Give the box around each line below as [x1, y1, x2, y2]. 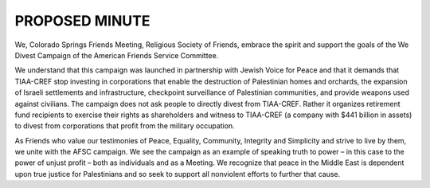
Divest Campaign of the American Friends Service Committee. [14, 50, 219, 60]
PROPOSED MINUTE [14, 12, 150, 29]
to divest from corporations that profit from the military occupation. [14, 121, 235, 131]
